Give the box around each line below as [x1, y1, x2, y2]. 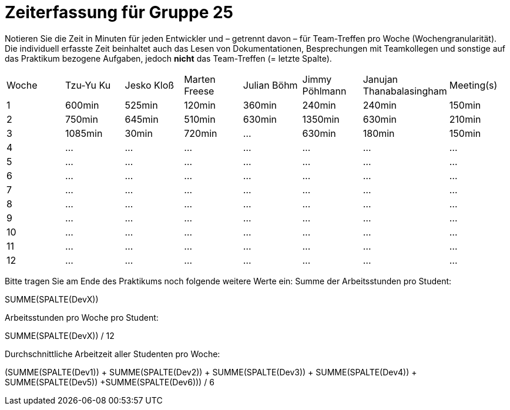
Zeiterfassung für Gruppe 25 [5, 2, 233, 22]
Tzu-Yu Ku [65, 79, 111, 91]
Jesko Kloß [125, 79, 175, 91]
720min [184, 127, 217, 139]
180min [363, 127, 395, 139]
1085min [65, 127, 103, 139]
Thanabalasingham [363, 85, 447, 97]
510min [184, 113, 216, 125]
